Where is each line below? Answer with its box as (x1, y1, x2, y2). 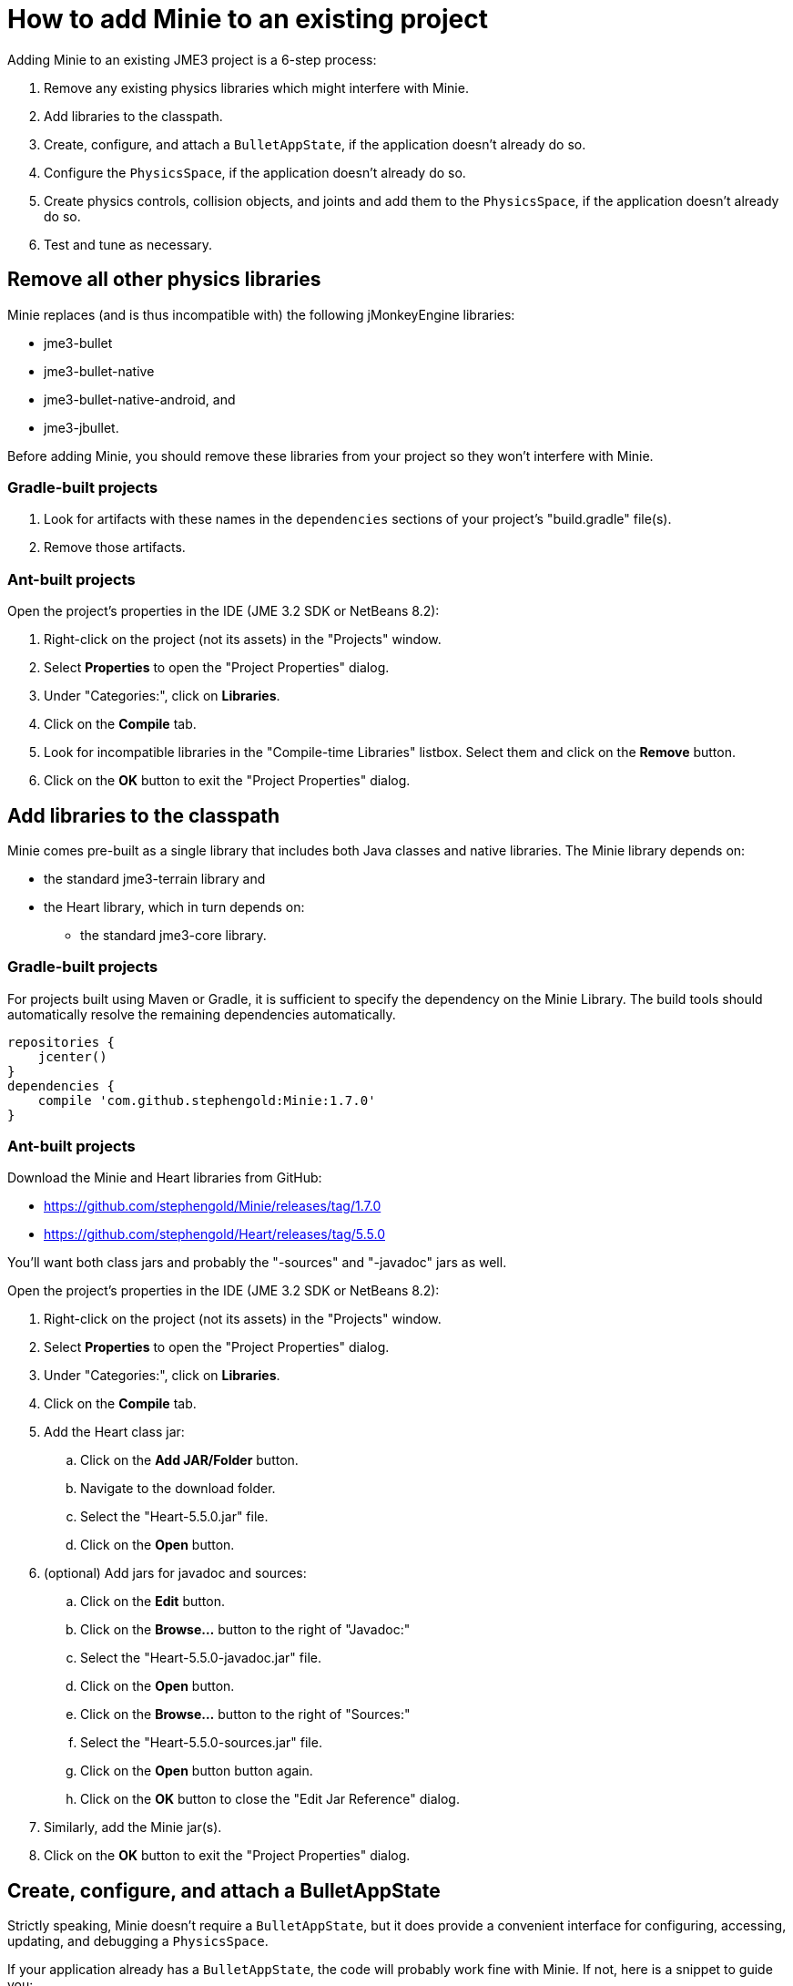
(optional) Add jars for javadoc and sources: (44, 1565, 307, 1582)
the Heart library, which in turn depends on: (44, 898, 305, 915)
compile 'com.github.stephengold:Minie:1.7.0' (37, 1092, 376, 1108)
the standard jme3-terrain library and (44, 870, 266, 886)
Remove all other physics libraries (7, 268, 321, 292)
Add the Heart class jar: (44, 1424, 185, 1440)
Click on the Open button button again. (80, 1763, 313, 1779)
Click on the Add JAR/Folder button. (80, 1452, 299, 1469)
